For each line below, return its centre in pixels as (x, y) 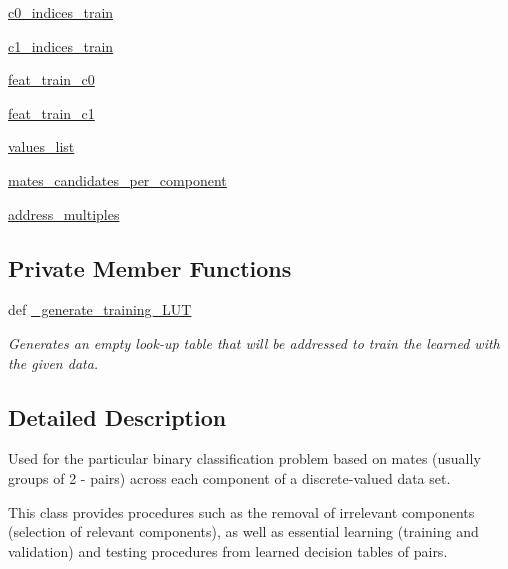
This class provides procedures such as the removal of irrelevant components (241, 511)
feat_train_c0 (51, 79)
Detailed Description (117, 416)
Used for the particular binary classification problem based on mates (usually (244, 458)
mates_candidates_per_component (117, 179)
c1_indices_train (61, 45)
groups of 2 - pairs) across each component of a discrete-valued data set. (229, 477)
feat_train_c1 (51, 112)
